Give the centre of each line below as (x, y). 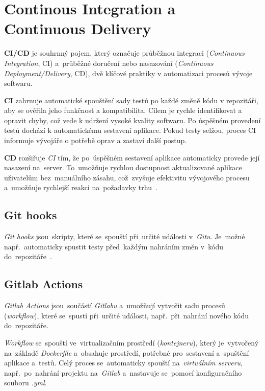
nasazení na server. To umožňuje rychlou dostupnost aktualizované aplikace (123, 167)
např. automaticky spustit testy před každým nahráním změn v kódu (114, 246)
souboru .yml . (25, 383)
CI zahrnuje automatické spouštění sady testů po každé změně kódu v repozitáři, (131, 100)
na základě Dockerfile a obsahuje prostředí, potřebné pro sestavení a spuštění (127, 352)
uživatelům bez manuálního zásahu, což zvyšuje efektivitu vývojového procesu (127, 177)
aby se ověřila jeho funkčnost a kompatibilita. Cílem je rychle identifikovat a (123, 110)
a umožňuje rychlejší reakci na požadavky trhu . (81, 187)
